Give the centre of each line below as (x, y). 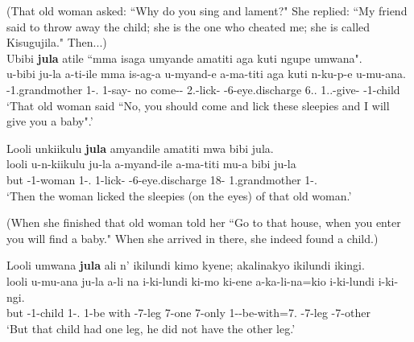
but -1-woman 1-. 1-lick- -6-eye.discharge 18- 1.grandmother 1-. (162, 179)
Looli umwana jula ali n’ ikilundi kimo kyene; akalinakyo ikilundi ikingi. (186, 265)
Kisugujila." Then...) (57, 42)
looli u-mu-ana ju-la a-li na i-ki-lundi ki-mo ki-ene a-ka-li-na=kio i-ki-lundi (190, 280)
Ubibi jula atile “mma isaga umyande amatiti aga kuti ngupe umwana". (184, 58)
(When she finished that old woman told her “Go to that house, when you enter (204, 223)
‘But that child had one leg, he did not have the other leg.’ (151, 328)
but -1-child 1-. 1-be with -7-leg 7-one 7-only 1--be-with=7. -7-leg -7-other (188, 313)
